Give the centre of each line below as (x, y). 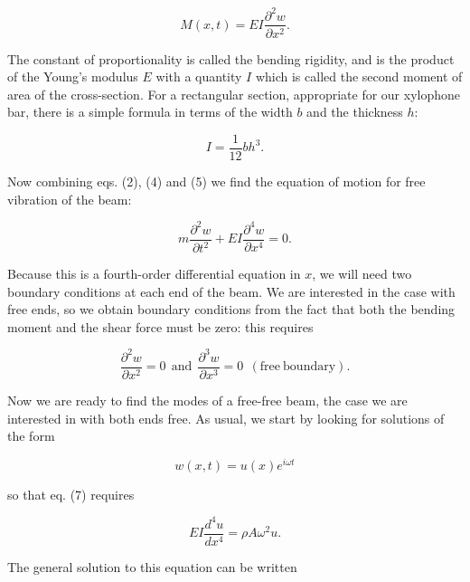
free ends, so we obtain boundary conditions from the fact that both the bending (231, 309)
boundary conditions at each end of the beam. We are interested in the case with (231, 291)
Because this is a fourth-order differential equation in (154, 274)
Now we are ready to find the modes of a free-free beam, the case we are (207, 401)
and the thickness (355, 112)
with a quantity (199, 76)
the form (31, 436)
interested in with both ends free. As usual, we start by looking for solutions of (226, 418)
